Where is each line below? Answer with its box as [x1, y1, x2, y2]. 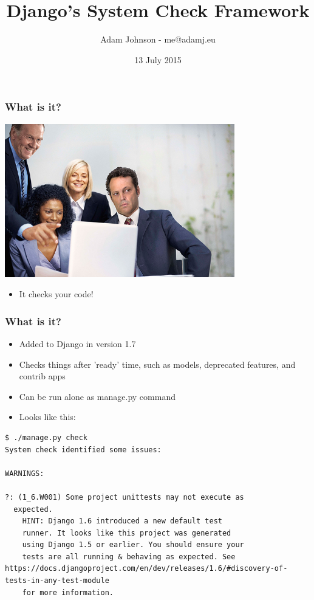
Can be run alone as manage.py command [19, 390, 176, 402]
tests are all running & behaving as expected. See [22, 552, 236, 561]
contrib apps [19, 370, 66, 382]
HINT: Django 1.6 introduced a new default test [22, 517, 222, 526]
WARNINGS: [5, 469, 44, 478]
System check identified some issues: [5, 445, 162, 454]
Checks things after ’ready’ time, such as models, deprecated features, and [19, 357, 296, 370]
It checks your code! [19, 288, 94, 300]
